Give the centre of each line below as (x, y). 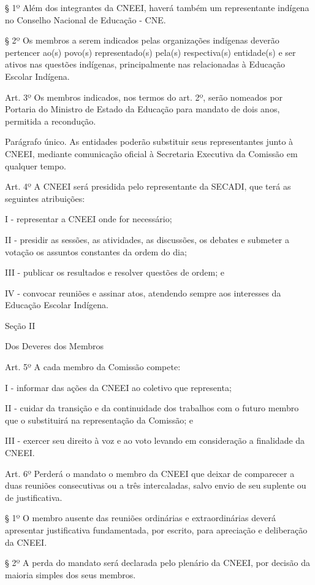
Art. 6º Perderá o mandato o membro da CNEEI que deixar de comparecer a (150, 473)
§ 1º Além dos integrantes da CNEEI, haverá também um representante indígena (157, 7)
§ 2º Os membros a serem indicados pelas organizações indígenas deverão (142, 40)
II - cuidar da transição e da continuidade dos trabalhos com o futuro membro (152, 408)
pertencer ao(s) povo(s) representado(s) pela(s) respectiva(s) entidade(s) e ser (150, 52)
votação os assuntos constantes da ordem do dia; (96, 251)
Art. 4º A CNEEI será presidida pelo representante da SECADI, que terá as (148, 186)
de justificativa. (34, 497)
